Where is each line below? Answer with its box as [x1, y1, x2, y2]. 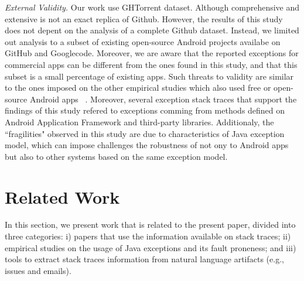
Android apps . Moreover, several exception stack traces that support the [29, 92, 297, 105]
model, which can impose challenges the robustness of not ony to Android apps [5, 139, 289, 151]
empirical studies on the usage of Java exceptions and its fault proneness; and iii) [5, 241, 296, 253]
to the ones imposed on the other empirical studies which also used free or [5, 81, 271, 94]
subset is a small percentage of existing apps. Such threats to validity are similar [5, 70, 294, 82]
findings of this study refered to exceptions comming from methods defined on [5, 104, 285, 116]
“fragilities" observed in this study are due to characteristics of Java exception [5, 127, 285, 139]
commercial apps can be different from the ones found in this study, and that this [5, 58, 298, 70]
